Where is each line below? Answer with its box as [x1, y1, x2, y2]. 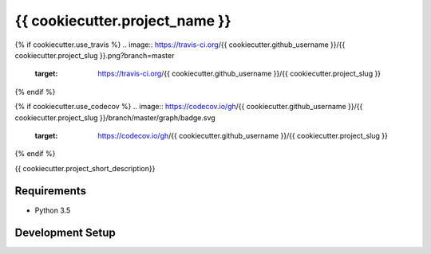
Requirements [14, 184, 87, 198]
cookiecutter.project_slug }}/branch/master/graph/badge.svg [14, 112, 215, 123]
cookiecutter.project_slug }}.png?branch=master [14, 50, 175, 60]
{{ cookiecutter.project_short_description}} [14, 163, 156, 173]
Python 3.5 [34, 205, 71, 215]
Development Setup [14, 226, 116, 240]
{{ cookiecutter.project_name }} [14, 12, 231, 29]
